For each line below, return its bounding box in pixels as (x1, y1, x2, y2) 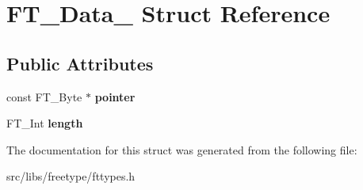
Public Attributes (6, 51, 154, 75)
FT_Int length (6, 115, 83, 131)
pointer (94, 88, 136, 104)
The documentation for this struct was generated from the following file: (6, 141, 357, 158)
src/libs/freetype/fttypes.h (6, 168, 136, 184)
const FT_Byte (6, 88, 82, 104)
